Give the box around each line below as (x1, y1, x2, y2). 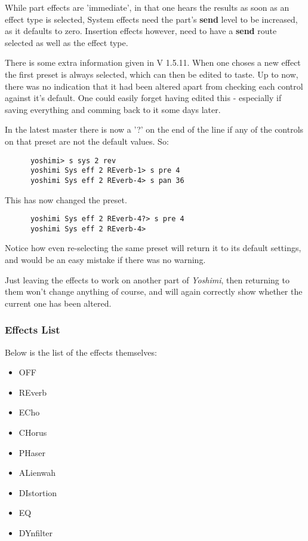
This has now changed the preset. (5, 193, 127, 206)
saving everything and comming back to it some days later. (5, 103, 221, 115)
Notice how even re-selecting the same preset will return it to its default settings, (5, 242, 301, 254)
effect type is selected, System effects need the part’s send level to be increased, (5, 13, 298, 25)
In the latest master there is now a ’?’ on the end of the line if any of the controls (5, 123, 304, 136)
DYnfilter (19, 526, 53, 539)
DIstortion (19, 486, 57, 499)
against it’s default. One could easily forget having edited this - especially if (5, 91, 282, 104)
